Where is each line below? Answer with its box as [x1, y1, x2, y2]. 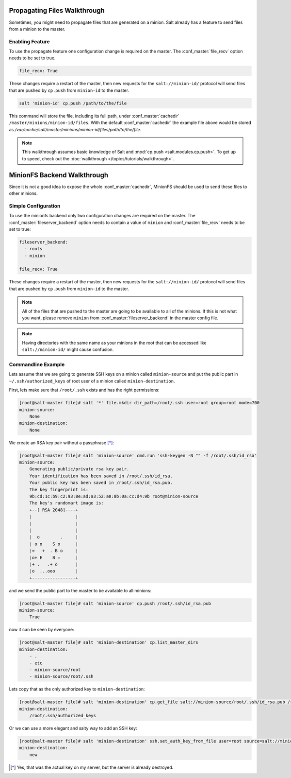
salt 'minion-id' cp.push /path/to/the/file [19, 100, 127, 106]
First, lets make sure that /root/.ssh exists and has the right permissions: [9, 387, 160, 393]
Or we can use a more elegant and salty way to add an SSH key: [9, 726, 138, 731]
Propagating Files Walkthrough [9, 6, 105, 15]
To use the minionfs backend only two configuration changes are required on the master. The [9, 213, 196, 219]
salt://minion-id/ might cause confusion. [22, 346, 114, 352]
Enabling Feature [9, 38, 50, 45]
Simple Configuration [9, 202, 61, 209]
